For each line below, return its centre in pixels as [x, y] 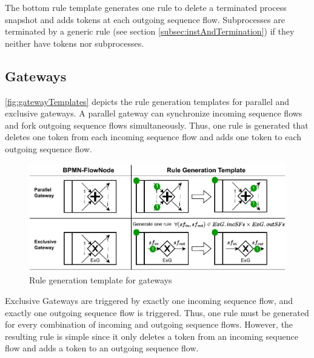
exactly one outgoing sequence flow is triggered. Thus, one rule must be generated [157, 312]
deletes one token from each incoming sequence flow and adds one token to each [153, 137]
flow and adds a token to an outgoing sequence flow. [102, 348]
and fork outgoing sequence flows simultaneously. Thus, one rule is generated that [157, 125]
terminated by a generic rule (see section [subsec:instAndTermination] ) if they [150, 31]
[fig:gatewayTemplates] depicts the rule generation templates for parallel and [147, 101]
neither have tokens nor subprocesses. [75, 43]
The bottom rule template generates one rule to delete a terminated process [146, 7]
